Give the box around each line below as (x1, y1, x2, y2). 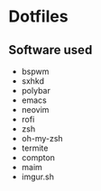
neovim (21, 105, 50, 114)
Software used (8, 42, 93, 58)
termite (21, 142, 49, 153)
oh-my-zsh (21, 133, 64, 143)
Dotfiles (8, 6, 69, 27)
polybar (21, 86, 50, 95)
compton (21, 152, 56, 163)
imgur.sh (21, 171, 55, 182)
